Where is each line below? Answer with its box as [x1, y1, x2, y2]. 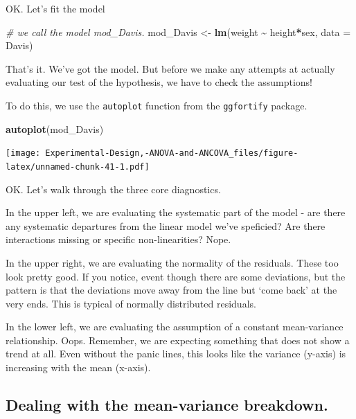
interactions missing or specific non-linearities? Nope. [6, 232, 231, 247]
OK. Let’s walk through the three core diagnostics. [6, 181, 221, 196]
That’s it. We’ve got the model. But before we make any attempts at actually [6, 61, 335, 75]
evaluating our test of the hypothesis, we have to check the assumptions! [6, 75, 313, 89]
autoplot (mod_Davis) [6, 121, 104, 136]
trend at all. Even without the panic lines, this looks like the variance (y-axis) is [6, 346, 346, 361]
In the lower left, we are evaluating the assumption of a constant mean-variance [6, 319, 344, 334]
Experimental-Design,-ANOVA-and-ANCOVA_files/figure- [45, 148, 299, 159]
